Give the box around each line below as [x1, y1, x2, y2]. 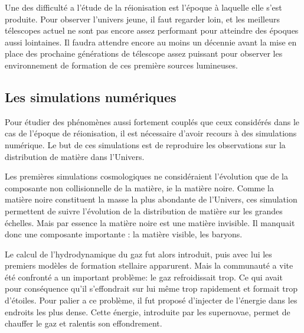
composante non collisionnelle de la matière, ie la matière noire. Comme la [5, 181, 274, 194]
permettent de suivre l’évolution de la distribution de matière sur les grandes [5, 204, 283, 217]
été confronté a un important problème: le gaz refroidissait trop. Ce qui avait [5, 270, 283, 283]
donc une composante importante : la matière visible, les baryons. [5, 228, 243, 240]
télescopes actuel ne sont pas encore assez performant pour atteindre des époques [5, 24, 299, 37]
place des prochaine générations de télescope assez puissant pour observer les [5, 47, 283, 60]
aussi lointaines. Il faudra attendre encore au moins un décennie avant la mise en [5, 35, 297, 48]
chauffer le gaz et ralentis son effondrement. [5, 317, 162, 329]
